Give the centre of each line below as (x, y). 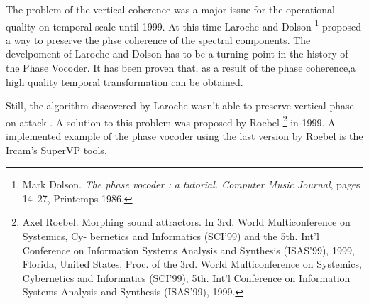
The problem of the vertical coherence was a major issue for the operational (170, 9)
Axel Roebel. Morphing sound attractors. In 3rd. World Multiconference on (186, 222)
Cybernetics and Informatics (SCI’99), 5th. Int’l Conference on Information (186, 277)
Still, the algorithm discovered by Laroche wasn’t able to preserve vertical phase (180, 105)
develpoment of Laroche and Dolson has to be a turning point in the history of (177, 54)
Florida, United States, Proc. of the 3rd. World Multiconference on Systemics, (192, 264)
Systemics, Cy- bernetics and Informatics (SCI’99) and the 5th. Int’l (171, 236)
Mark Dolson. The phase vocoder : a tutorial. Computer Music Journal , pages (191, 184)
